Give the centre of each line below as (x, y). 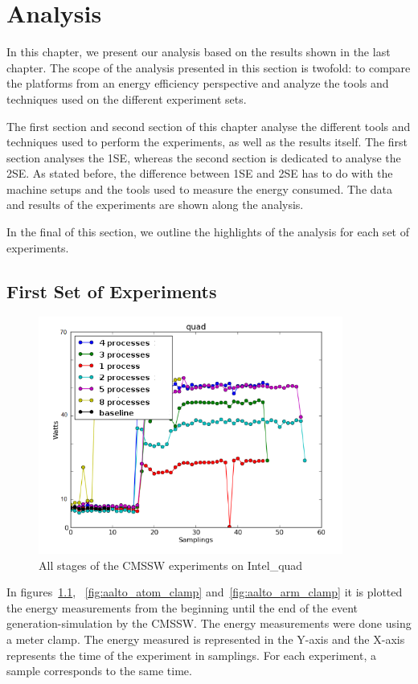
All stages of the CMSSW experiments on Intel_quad (171, 565)
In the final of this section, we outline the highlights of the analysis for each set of (208, 232)
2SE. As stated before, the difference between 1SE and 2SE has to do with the (200, 173)
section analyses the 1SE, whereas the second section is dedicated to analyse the (204, 157)
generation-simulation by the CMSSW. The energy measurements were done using (209, 623)
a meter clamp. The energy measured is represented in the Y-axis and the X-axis (206, 639)
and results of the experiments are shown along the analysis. (155, 205)
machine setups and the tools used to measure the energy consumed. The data (199, 188)
